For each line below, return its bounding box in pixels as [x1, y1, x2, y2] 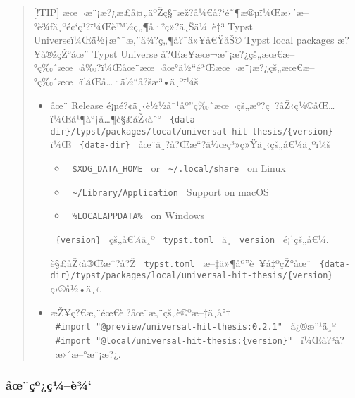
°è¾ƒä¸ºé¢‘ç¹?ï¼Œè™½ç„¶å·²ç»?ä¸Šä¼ [33, 18, 208, 33]
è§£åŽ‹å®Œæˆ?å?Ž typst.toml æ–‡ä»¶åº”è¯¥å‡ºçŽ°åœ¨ [50, 255, 311, 270]
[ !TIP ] [33, 5, 60, 19]
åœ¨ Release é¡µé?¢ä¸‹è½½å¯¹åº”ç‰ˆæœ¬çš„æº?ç [50, 97, 270, 112]
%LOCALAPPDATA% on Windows [72, 208, 205, 223]
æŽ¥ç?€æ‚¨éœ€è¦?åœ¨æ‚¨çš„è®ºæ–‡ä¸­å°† [50, 304, 230, 319]
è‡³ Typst [212, 18, 254, 33]
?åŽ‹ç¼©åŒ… [274, 97, 335, 112]
